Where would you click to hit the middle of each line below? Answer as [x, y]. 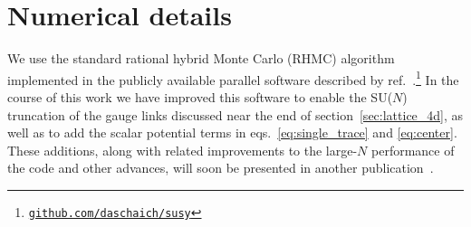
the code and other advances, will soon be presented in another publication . [221, 168]
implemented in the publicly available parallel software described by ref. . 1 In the [233, 78]
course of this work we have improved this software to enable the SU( [200, 96]
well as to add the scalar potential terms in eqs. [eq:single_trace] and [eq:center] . [232, 132]
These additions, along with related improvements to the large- [183, 150]
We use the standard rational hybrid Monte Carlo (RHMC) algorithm [201, 58]
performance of [413, 150]
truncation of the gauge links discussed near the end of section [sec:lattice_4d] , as [235, 114]
